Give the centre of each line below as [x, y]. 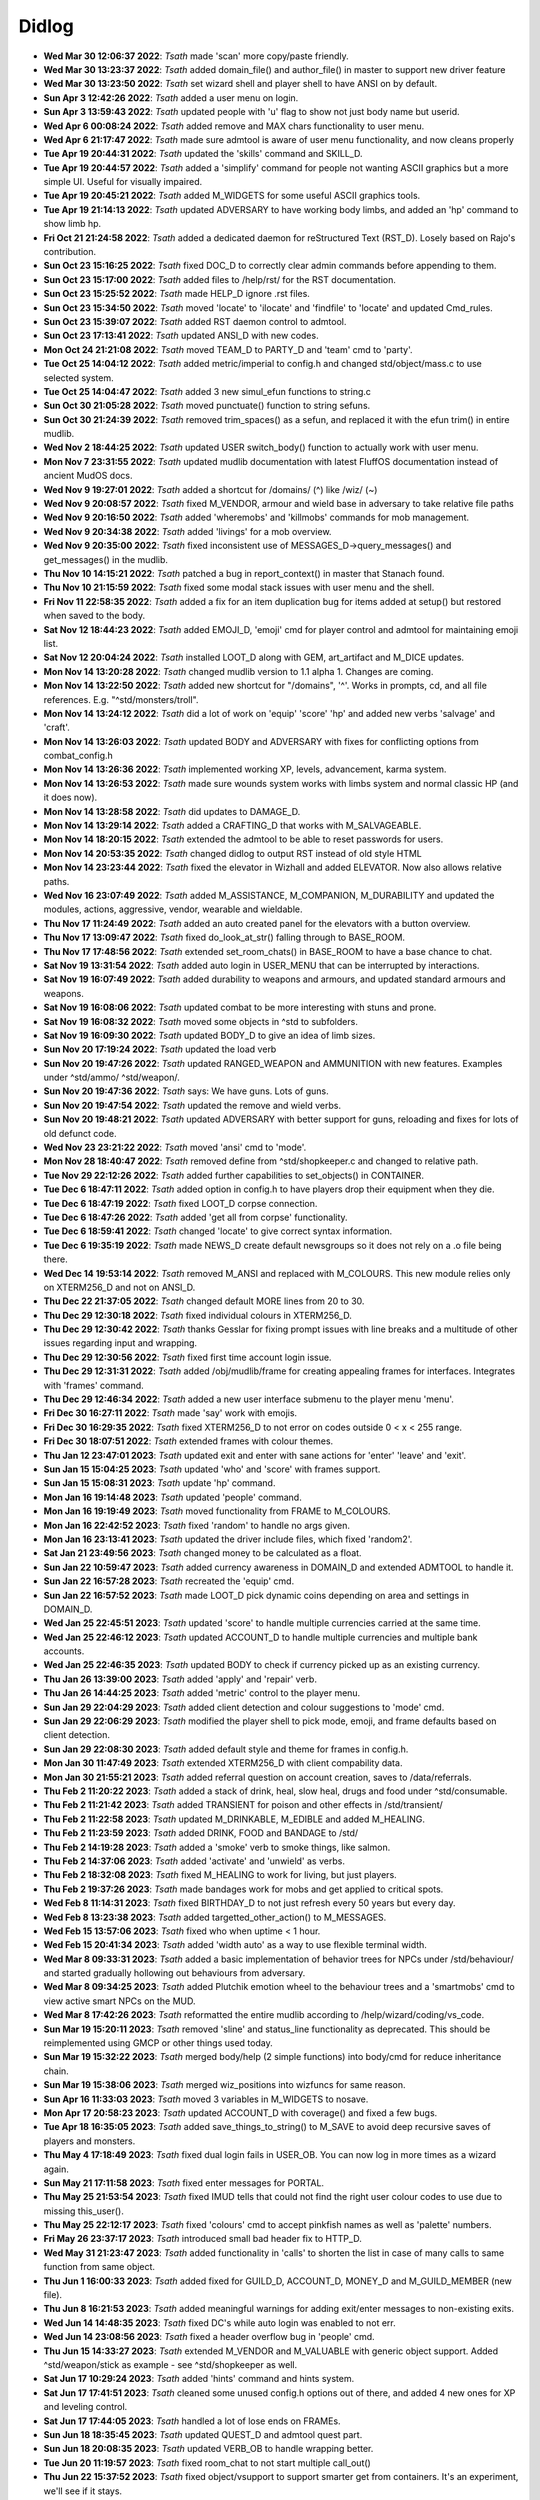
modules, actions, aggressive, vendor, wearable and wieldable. [173, 909]
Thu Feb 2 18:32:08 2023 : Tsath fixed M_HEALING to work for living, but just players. [220, 1875]
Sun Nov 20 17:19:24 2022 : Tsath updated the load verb [160, 1049]
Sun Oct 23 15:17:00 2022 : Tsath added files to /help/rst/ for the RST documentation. [220, 279]
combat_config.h [78, 756]
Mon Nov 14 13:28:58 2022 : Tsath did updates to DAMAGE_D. [172, 811]
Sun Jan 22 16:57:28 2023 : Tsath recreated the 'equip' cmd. [169, 1581]
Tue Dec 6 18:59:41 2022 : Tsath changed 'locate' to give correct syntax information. [218, 1231]
